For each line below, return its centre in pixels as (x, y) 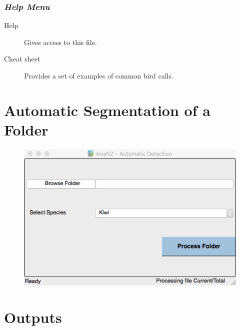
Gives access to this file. (60, 42)
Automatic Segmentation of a (107, 110)
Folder (26, 129)
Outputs (33, 317)
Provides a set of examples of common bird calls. (99, 75)
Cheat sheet (22, 59)
